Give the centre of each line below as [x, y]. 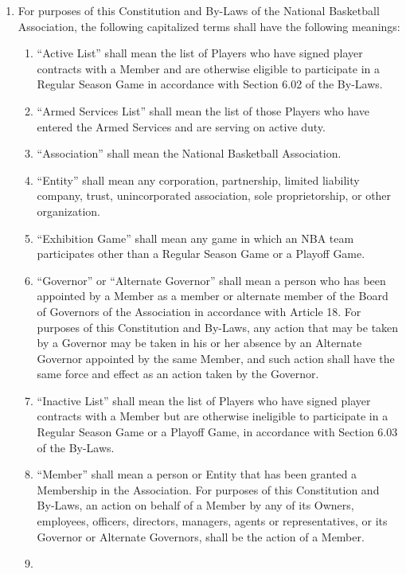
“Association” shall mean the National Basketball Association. [189, 153]
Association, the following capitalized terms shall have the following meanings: [209, 26]
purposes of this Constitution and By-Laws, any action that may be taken [218, 327]
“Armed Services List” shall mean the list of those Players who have [203, 110]
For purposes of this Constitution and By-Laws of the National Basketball [199, 10]
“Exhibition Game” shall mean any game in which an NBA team [195, 238]
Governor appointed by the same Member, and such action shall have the [216, 358]
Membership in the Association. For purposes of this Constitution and [208, 489]
